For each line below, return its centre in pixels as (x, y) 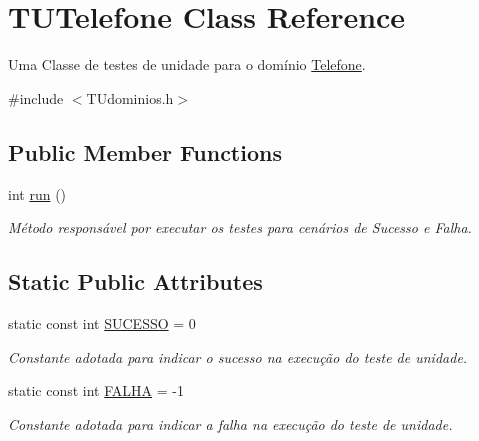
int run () (37, 193)
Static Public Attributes (135, 281)
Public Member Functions (145, 151)
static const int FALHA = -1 (96, 390)
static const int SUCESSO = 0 (102, 322)
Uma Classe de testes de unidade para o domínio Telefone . (187, 64)
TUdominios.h (130, 97)
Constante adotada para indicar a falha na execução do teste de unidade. (230, 423)
